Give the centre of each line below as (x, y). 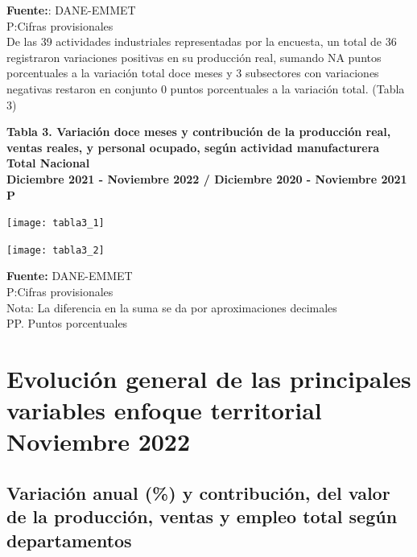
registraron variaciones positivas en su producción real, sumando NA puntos (194, 57)
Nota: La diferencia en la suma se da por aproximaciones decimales (172, 307)
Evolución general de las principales (209, 378)
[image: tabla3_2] (56, 250)
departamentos (69, 540)
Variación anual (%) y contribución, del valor (198, 492)
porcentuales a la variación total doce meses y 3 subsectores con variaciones (193, 73)
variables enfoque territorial (164, 410)
